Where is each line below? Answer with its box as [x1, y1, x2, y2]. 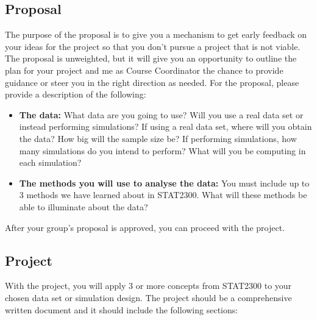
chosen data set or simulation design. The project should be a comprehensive [5, 291, 292, 304]
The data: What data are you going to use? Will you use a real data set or [19, 108, 304, 121]
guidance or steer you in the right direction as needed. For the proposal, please [5, 76, 299, 88]
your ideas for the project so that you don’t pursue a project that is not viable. [5, 40, 301, 52]
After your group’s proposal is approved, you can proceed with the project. [5, 221, 285, 233]
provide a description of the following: [5, 88, 146, 101]
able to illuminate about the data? [19, 200, 148, 213]
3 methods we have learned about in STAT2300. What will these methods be [19, 188, 307, 201]
